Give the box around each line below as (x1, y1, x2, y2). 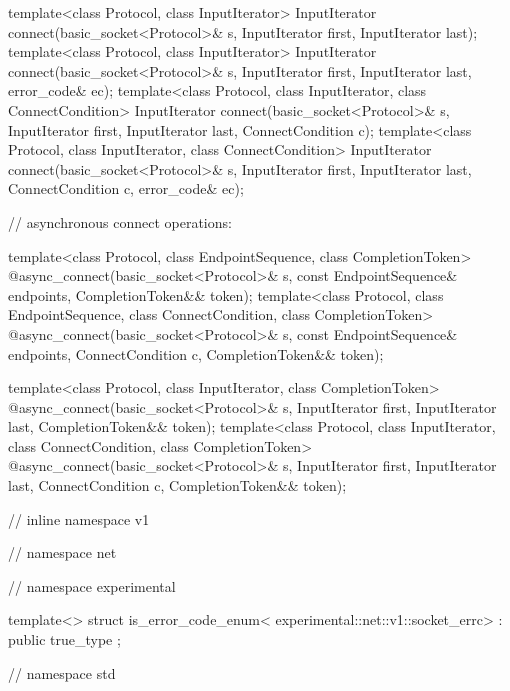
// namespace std (8, 662, 116, 683)
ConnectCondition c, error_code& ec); (8, 178, 244, 199)
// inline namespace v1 (8, 508, 150, 529)
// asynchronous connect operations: (8, 211, 232, 232)
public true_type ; (8, 629, 121, 650)
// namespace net (8, 542, 117, 563)
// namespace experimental (8, 575, 176, 596)
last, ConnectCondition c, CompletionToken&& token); (8, 475, 347, 496)
